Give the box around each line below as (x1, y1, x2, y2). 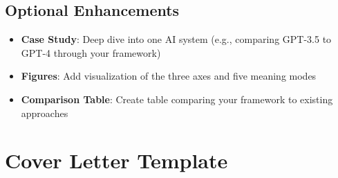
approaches (21, 105, 68, 120)
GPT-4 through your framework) (21, 45, 161, 60)
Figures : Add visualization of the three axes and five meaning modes (21, 69, 317, 83)
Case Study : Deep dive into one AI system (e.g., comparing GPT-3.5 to (21, 32, 332, 46)
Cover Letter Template (5, 146, 228, 175)
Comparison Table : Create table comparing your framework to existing (21, 91, 333, 106)
